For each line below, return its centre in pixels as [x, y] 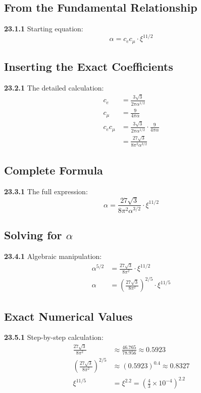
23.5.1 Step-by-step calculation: [54, 337]
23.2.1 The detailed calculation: [54, 87]
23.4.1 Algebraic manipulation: [53, 256]
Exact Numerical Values [68, 316]
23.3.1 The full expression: [46, 191]
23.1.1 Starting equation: [44, 29]
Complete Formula [54, 170]
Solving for [33, 235]
